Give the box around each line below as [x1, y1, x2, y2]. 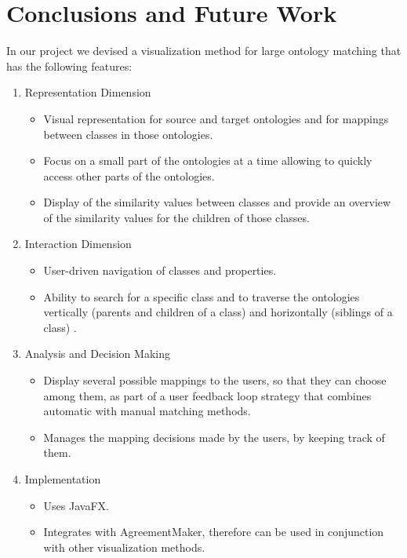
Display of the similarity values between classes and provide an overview [43, 194, 391, 210]
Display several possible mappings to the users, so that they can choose [43, 372, 387, 388]
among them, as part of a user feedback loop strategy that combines [43, 387, 372, 403]
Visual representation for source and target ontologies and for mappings [43, 110, 389, 126]
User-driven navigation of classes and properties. [43, 262, 277, 279]
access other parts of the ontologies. [43, 167, 215, 184]
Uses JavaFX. [43, 497, 109, 513]
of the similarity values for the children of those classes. [43, 209, 310, 225]
